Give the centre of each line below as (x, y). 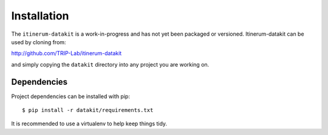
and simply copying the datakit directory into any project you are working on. (110, 64)
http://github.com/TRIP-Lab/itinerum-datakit (67, 53)
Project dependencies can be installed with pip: (71, 96)
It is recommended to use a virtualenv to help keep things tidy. (89, 123)
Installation (40, 16)
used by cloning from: (39, 42)
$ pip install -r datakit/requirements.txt (88, 110)
